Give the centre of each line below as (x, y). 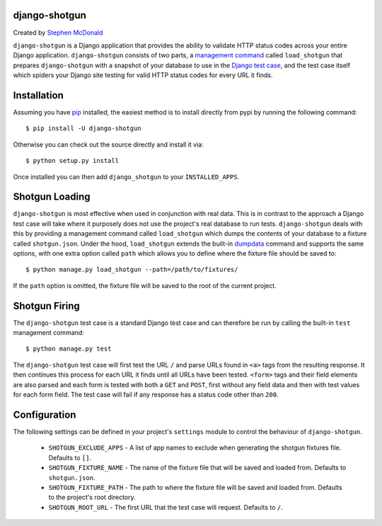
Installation (38, 95)
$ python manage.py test (69, 349)
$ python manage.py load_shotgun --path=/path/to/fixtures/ (132, 270)
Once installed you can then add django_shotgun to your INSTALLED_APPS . (126, 176)
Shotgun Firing (47, 305)
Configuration (45, 414)
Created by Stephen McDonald (58, 33)
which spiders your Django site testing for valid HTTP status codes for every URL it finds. (143, 75)
